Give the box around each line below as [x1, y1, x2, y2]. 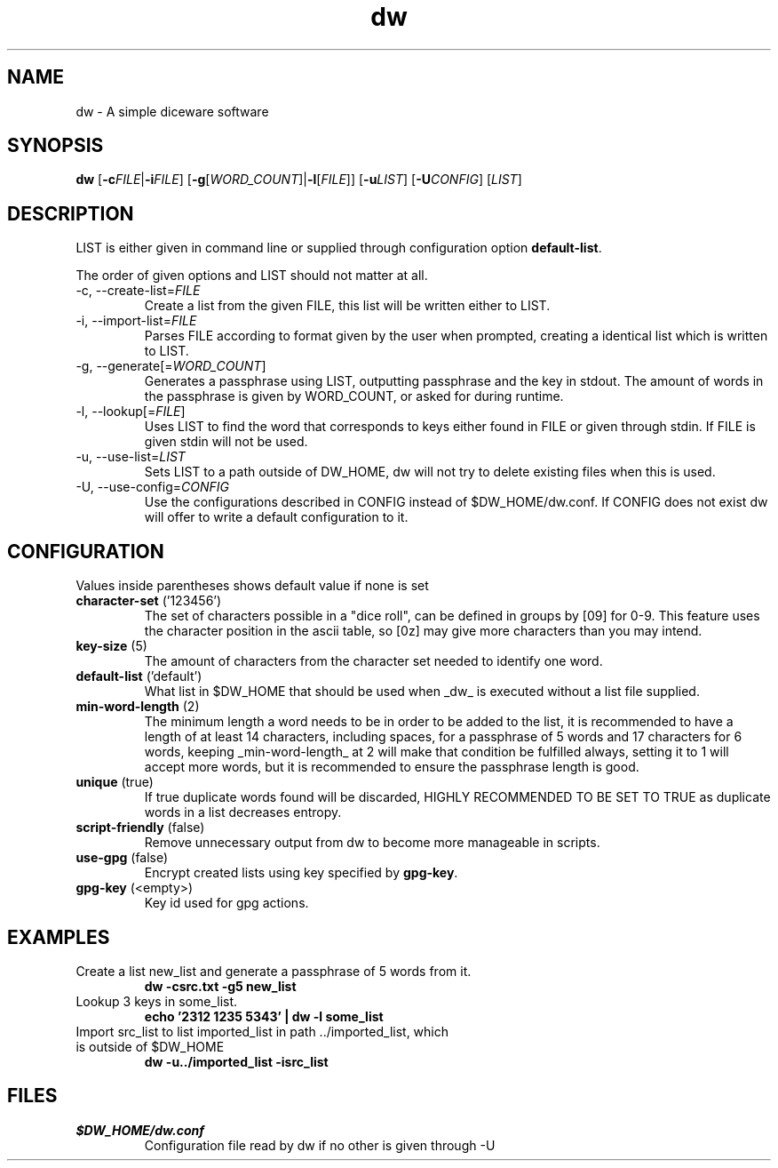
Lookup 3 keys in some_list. [75, 993, 238, 1009]
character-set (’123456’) [75, 593, 222, 609]
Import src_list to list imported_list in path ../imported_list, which [75, 1023, 449, 1039]
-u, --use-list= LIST [75, 449, 186, 465]
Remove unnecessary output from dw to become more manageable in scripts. [144, 835, 600, 851]
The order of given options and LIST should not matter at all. [75, 268, 428, 284]
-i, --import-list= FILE [75, 313, 197, 329]
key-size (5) [75, 638, 147, 654]
